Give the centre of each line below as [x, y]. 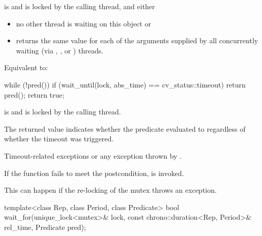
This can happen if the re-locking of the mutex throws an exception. [110, 190]
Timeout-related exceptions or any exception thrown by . [93, 155]
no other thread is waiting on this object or [83, 23]
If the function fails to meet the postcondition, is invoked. [94, 173]
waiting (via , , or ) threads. [60, 50]
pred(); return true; [34, 94]
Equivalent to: [26, 67]
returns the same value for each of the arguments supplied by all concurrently [137, 40]
